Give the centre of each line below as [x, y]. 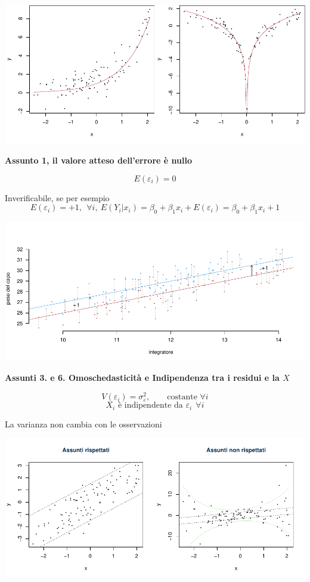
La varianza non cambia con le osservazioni [83, 424]
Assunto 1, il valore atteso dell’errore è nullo [98, 160]
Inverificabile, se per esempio [57, 197]
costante [182, 397]
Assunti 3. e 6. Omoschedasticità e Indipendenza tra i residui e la [142, 378]
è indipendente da [150, 406]
